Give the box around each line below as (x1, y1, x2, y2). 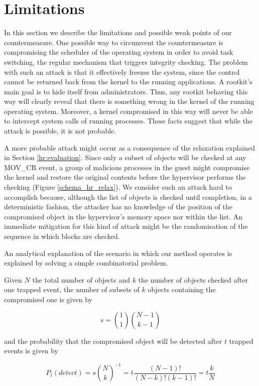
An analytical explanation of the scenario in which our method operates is (4, 247, 232, 258)
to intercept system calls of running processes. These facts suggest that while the (4, 115, 253, 126)
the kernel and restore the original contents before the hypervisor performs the (4, 172, 246, 182)
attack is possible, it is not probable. (4, 125, 116, 136)
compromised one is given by (4, 294, 92, 304)
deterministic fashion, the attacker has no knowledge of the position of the (4, 201, 232, 212)
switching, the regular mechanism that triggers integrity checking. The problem (4, 56, 248, 67)
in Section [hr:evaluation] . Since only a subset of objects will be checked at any (4, 152, 246, 163)
